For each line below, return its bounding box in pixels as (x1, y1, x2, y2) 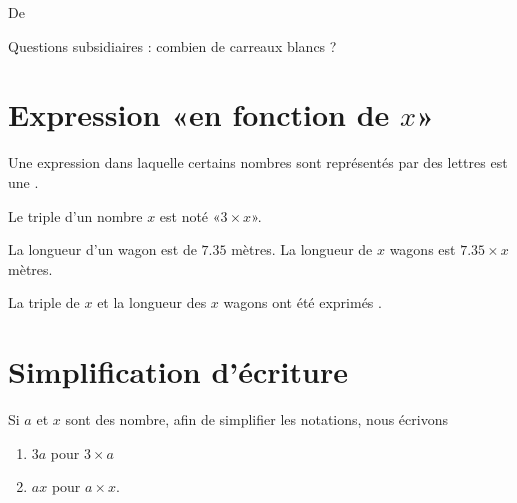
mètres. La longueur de (231, 239, 373, 260)
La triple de (8, 292, 80, 313)
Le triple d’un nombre (8, 205, 143, 226)
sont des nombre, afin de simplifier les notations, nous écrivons (65, 409, 448, 429)
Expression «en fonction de (8, 94, 390, 135)
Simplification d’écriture (8, 351, 348, 392)
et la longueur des (97, 292, 207, 313)
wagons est (389, 239, 456, 260)
